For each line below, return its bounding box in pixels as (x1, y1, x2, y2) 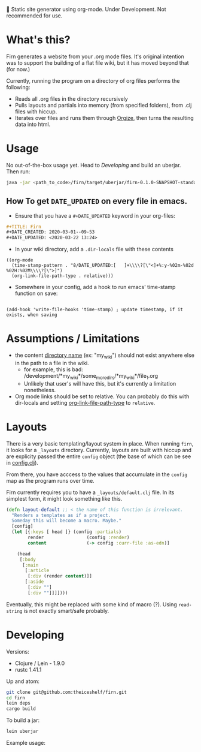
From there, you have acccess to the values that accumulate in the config (6, 471, 188, 478)
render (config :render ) (28, 534, 130, 541)
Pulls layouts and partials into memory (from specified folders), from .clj (14, 101, 192, 109)
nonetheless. (23, 386, 56, 393)
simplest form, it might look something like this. (6, 495, 123, 502)
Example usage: (6, 739, 46, 747)
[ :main (22, 562, 39, 568)
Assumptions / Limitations (6, 332, 140, 345)
